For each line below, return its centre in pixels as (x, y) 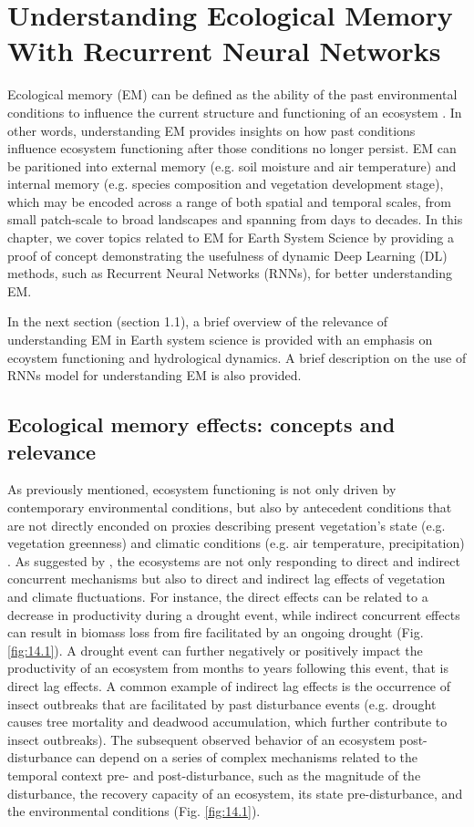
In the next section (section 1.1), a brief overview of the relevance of (198, 321)
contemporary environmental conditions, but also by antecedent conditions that (230, 507)
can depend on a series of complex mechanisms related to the (247, 757)
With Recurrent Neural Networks (224, 51)
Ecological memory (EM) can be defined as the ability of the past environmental (232, 94)
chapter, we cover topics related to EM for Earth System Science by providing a (231, 238)
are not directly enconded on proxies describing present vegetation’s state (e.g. (227, 525)
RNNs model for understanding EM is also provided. (155, 375)
